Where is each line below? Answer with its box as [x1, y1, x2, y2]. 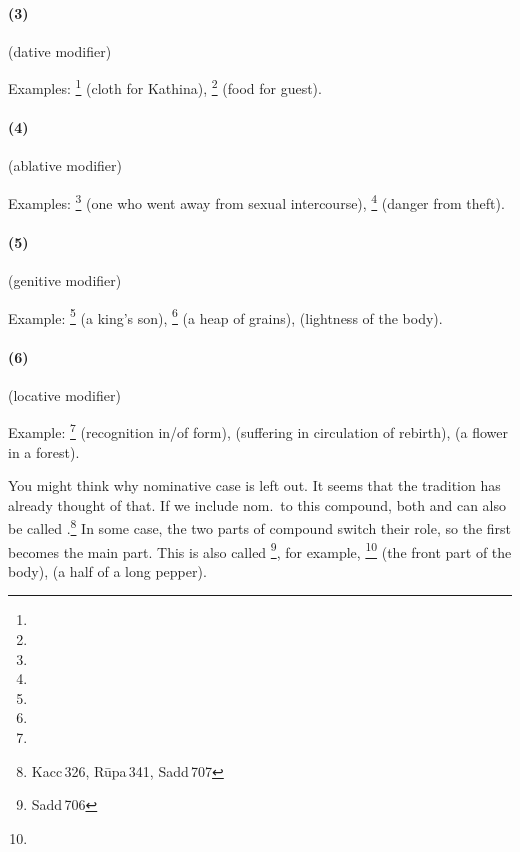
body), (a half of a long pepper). [8, 560, 207, 581]
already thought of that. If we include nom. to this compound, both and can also [8, 494, 507, 515]
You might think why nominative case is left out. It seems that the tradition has [8, 475, 501, 496]
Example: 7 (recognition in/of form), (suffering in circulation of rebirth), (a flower [8, 419, 508, 442]
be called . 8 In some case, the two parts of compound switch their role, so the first [8, 515, 512, 538]
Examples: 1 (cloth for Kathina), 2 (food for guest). [8, 75, 322, 99]
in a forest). [8, 441, 80, 462]
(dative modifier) [8, 40, 112, 61]
